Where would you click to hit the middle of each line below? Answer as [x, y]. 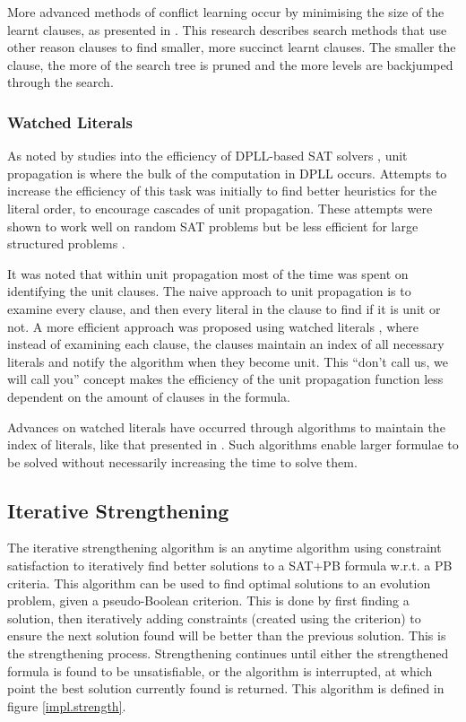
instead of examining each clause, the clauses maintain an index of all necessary [226, 344]
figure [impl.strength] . [67, 705]
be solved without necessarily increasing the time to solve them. [182, 461]
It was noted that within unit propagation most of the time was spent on [208, 273]
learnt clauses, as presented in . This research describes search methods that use [227, 29]
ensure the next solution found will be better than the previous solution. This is [227, 635]
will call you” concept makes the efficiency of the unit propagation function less [225, 379]
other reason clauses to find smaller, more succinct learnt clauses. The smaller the [232, 47]
